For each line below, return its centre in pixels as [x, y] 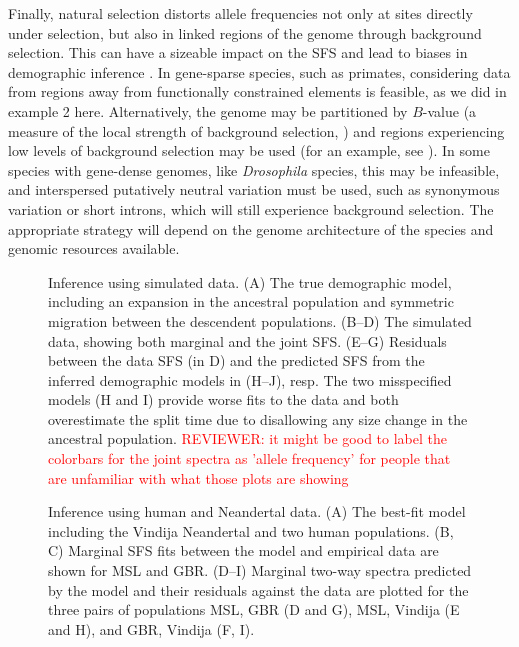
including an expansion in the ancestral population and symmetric [251, 301]
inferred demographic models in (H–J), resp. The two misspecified [250, 379]
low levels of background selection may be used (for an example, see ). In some [249, 150]
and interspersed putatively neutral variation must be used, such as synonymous [254, 189]
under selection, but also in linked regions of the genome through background [245, 32]
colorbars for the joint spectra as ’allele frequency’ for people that [249, 458]
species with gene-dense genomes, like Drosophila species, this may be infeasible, [254, 169]
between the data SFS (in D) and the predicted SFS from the [236, 360]
